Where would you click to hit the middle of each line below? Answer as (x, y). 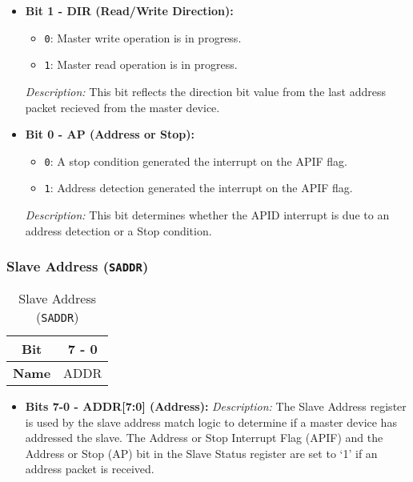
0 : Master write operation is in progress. (143, 37)
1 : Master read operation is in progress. (141, 64)
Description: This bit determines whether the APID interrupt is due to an (207, 215)
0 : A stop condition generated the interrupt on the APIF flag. (196, 161)
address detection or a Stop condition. (118, 230)
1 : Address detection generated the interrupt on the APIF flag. (198, 188)
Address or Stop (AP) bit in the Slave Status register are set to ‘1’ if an (201, 453)
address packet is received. (90, 469)
